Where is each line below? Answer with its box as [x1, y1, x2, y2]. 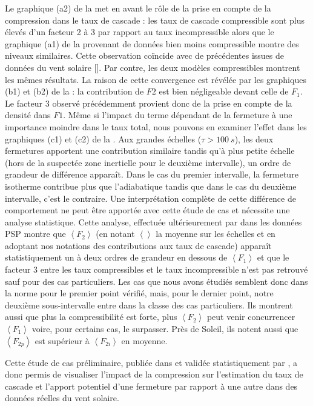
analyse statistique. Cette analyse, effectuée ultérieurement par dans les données [5, 215, 302, 228]
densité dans [5, 108, 51, 121]
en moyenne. [121, 334, 168, 347]
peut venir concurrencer [206, 310, 295, 323]
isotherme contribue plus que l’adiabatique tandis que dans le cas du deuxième [5, 179, 297, 192]
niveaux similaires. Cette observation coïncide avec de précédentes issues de [5, 49, 285, 62]
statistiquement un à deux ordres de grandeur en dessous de [5, 251, 228, 264]
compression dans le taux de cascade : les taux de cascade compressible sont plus [5, 13, 305, 26]
